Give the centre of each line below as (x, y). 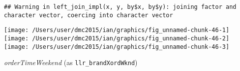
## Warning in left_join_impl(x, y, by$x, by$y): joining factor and (120, 7)
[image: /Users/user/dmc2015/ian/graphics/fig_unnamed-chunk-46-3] (117, 47)
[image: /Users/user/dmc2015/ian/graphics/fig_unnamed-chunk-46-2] (117, 38)
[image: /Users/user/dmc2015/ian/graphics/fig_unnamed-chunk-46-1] (117, 30)
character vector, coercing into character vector (89, 15)
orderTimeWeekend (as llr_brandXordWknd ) (71, 62)
